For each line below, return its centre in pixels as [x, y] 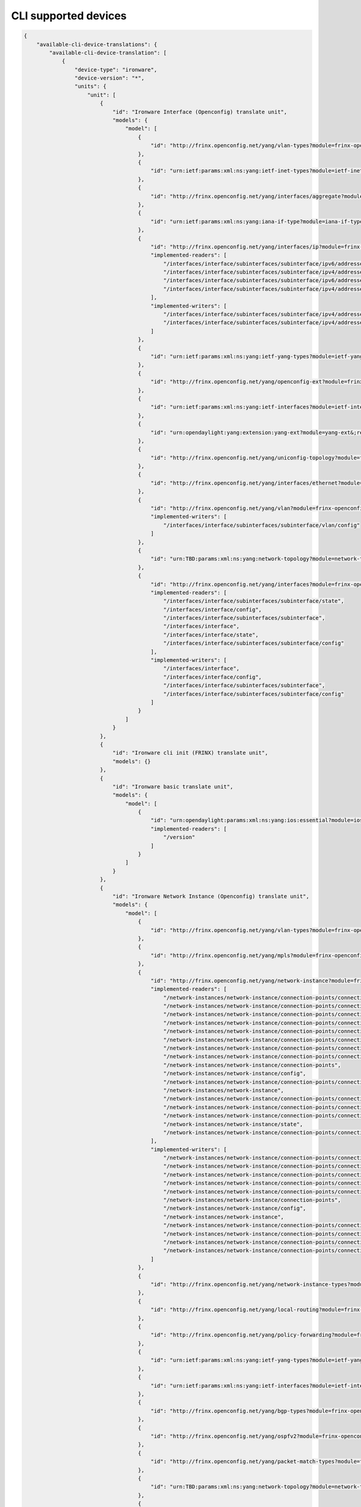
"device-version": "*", [109, 78]
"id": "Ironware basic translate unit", [173, 786]
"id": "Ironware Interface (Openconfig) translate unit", [200, 112]
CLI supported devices [69, 16]
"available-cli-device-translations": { [97, 44]
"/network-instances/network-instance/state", [233, 1124]
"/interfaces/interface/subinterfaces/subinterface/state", [254, 601]
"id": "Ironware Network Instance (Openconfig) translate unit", [211, 896]
